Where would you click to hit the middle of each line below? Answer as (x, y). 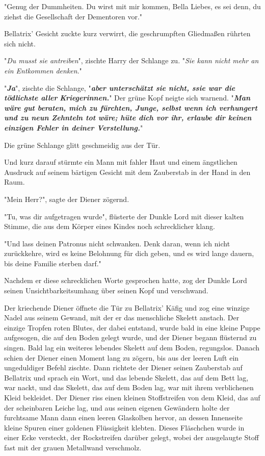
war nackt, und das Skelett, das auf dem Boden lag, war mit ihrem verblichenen (129, 387)
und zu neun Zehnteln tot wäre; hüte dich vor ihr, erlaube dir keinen (128, 118)
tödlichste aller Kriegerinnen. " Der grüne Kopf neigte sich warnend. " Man (127, 98)
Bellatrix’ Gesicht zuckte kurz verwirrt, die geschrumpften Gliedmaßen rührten (127, 33)
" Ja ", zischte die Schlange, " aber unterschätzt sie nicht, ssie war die (120, 87)
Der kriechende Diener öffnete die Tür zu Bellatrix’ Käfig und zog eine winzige (127, 307)
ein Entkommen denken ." (43, 70)
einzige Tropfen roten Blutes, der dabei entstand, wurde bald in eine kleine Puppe (132, 327)
